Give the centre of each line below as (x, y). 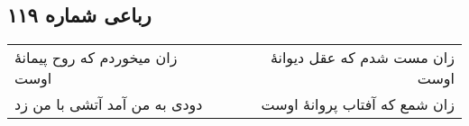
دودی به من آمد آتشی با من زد (109, 104)
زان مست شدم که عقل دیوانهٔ (362, 58)
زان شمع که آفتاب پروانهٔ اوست (358, 104)
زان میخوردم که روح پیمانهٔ (96, 58)
